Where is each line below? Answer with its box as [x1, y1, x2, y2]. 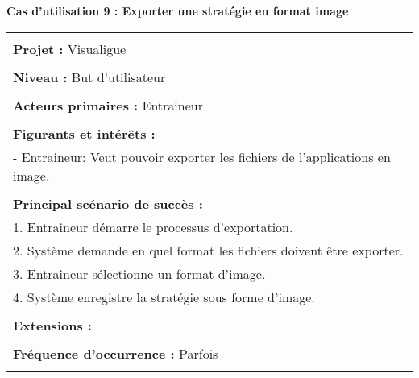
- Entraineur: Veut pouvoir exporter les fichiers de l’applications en [13, 147, 391, 166]
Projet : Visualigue [13, 39, 127, 58]
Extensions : [13, 315, 92, 334]
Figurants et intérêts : [13, 123, 156, 143]
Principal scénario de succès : [13, 193, 203, 213]
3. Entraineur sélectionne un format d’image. [13, 264, 266, 283]
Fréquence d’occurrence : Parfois [13, 343, 218, 363]
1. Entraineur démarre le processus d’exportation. [13, 217, 293, 236]
